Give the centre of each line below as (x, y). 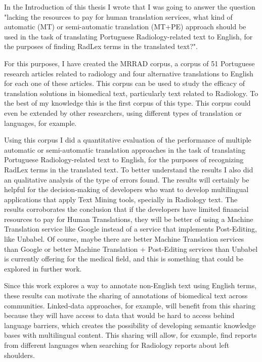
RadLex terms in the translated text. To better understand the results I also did (129, 169)
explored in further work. (43, 268)
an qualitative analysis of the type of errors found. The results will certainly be (127, 179)
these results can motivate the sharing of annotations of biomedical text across (126, 296)
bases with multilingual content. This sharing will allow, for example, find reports (130, 335)
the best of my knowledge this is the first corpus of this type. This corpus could (127, 103)
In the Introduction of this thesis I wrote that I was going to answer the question (130, 7)
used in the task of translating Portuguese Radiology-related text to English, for (128, 36)
